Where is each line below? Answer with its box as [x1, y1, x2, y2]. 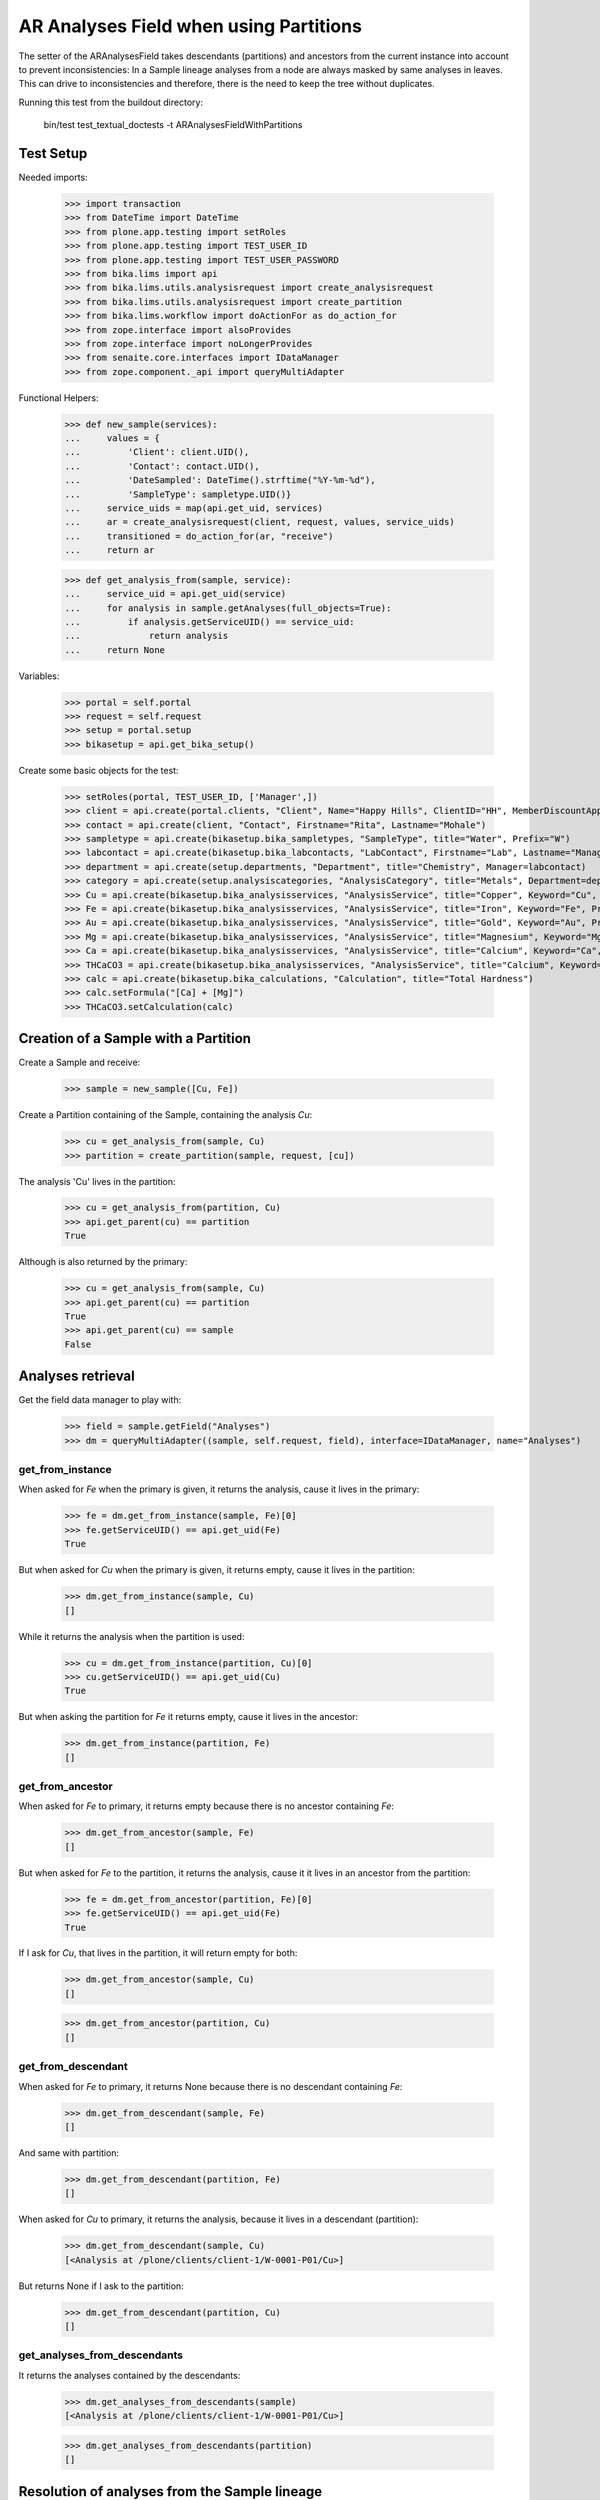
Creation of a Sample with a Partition [18, 1030, 252, 1047]
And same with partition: [18, 2146, 120, 2159]
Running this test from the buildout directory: [18, 96, 204, 108]
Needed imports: [18, 171, 89, 184]
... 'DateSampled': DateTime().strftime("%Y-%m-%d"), [64, 475, 376, 486]
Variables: [18, 670, 60, 682]
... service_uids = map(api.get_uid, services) [64, 503, 324, 514]
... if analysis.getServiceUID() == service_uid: [64, 616, 355, 627]
